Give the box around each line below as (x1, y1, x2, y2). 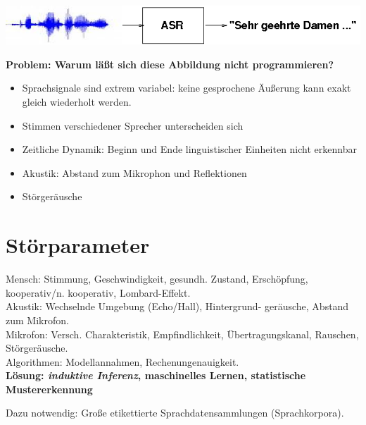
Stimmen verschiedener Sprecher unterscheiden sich (22, 118, 244, 133)
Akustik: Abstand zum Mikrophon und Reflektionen (22, 165, 247, 180)
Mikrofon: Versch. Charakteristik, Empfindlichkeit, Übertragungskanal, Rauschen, (6, 326, 359, 341)
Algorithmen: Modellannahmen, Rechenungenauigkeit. (6, 354, 239, 369)
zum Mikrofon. (6, 312, 69, 327)
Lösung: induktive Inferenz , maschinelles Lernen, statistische (6, 368, 306, 383)
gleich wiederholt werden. (22, 94, 132, 109)
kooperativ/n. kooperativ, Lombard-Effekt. (6, 285, 191, 300)
